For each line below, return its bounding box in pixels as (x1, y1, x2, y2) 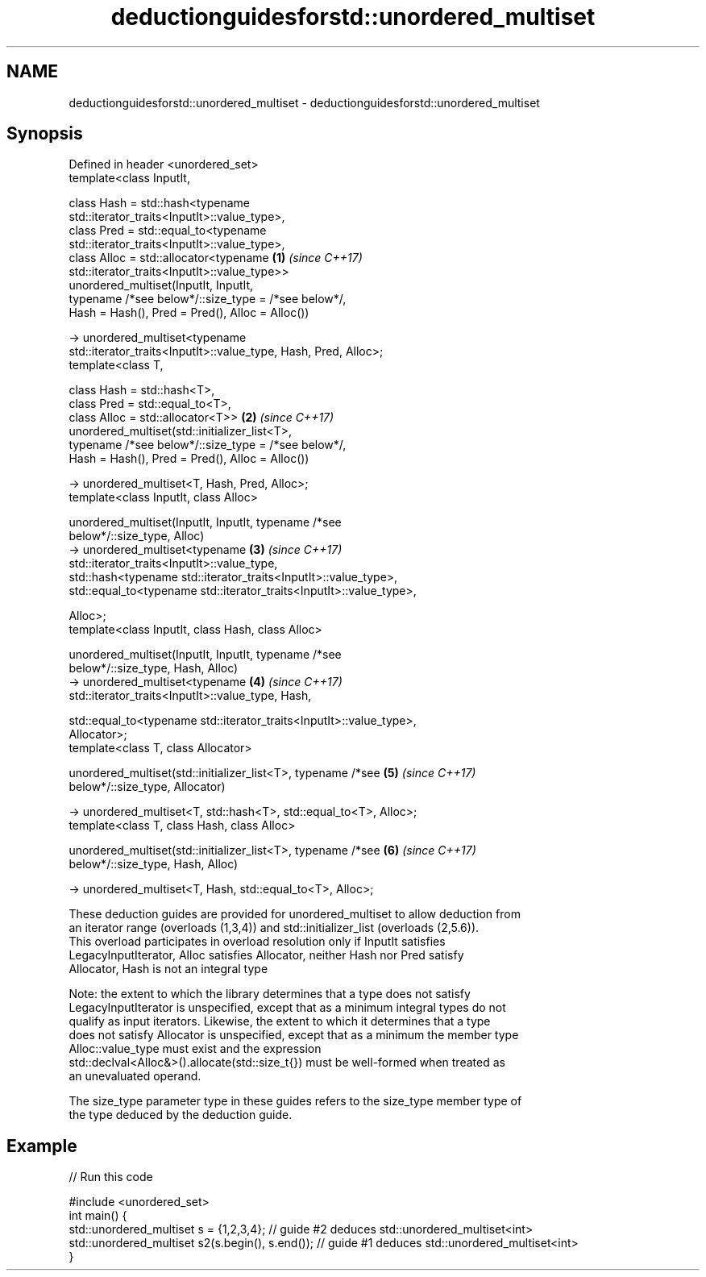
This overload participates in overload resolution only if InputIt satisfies (69, 934, 446, 949)
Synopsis (6, 123, 83, 144)
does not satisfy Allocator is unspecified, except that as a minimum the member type (69, 1028, 519, 1042)
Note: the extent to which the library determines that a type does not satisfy (69, 987, 471, 1001)
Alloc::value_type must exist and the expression (69, 1042, 322, 1056)
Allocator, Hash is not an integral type (69, 962, 268, 976)
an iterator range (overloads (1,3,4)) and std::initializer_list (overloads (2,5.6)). (69, 921, 480, 935)
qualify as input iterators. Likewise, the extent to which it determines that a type (69, 1014, 491, 1029)
